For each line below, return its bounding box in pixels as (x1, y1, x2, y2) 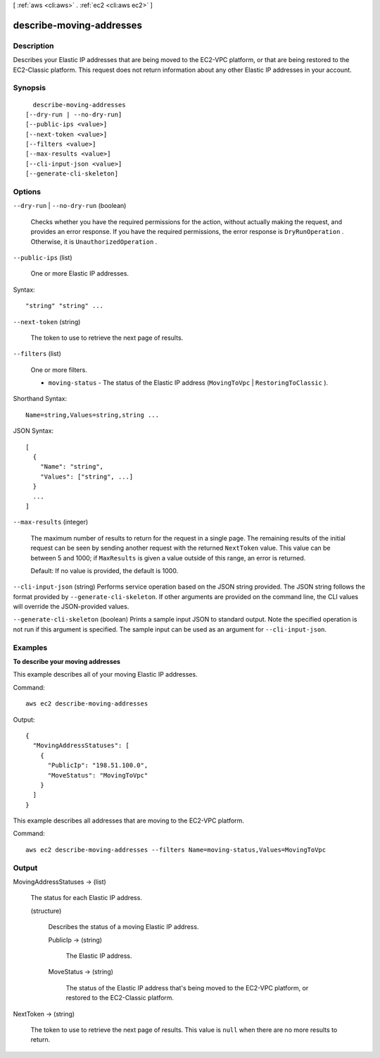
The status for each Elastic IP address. (30, 894, 142, 902)
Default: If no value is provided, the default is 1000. (30, 566, 179, 574)
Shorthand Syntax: (13, 395, 67, 403)
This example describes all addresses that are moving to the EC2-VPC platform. (13, 816, 244, 825)
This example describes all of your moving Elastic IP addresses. (13, 670, 198, 679)
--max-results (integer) (13, 518, 89, 527)
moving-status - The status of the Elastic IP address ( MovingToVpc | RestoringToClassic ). (48, 379, 329, 387)
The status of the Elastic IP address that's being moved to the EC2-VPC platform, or (65, 983, 309, 992)
